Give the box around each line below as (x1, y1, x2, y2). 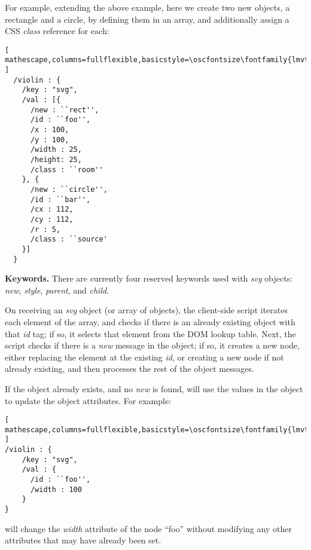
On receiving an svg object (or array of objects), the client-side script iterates (5, 304, 288, 316)
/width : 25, (30, 145, 82, 154)
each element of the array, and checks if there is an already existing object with (5, 316, 295, 328)
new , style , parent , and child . (5, 283, 109, 296)
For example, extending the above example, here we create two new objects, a (5, 1, 290, 13)
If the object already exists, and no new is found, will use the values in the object (5, 382, 303, 395)
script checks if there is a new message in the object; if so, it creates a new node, (5, 339, 300, 352)
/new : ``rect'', (30, 105, 99, 114)
